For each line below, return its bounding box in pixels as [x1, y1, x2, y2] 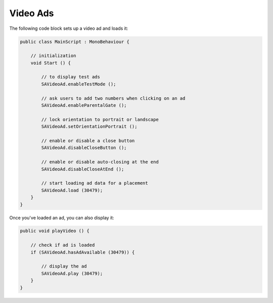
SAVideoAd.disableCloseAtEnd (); [41, 166, 124, 172]
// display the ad [41, 264, 87, 269]
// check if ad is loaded [30, 242, 95, 248]
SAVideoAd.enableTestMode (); [41, 81, 116, 87]
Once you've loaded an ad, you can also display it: [9, 214, 114, 221]
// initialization [30, 53, 76, 59]
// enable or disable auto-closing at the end [41, 159, 159, 165]
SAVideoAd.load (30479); [41, 187, 103, 193]
